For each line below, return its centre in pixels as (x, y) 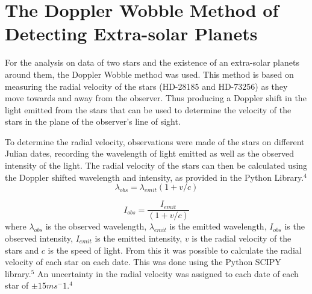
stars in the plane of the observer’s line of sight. (93, 121)
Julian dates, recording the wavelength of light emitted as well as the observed (150, 153)
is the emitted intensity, (139, 238)
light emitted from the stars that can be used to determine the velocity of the (148, 109)
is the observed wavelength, (96, 226)
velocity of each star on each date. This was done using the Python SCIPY (143, 262)
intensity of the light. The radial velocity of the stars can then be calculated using (156, 165)
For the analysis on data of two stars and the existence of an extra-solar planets (152, 62)
